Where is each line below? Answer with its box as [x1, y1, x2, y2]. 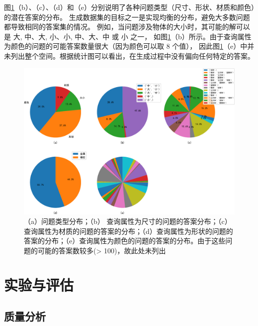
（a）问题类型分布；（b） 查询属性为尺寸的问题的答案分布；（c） [24, 216, 232, 226]
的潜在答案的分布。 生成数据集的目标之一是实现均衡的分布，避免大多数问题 [4, 11, 250, 22]
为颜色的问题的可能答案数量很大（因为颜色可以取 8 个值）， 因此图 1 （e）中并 [4, 41, 255, 51]
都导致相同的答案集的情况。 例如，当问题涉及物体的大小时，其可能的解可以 [4, 21, 250, 32]
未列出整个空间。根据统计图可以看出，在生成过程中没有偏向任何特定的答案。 [4, 50, 255, 61]
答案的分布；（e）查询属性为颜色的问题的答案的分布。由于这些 [24, 235, 226, 246]
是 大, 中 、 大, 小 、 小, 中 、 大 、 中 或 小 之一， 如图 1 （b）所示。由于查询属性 [4, 31, 252, 41]
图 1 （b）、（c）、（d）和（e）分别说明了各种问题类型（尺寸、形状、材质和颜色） [4, 2, 255, 12]
